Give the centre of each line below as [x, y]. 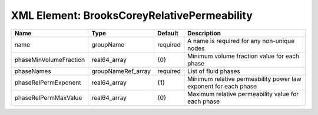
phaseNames [33, 71]
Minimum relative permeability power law [244, 78]
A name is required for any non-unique [241, 41]
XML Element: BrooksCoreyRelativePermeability [132, 15]
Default [168, 33]
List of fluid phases [214, 71]
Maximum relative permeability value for [243, 94]
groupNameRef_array [121, 71]
